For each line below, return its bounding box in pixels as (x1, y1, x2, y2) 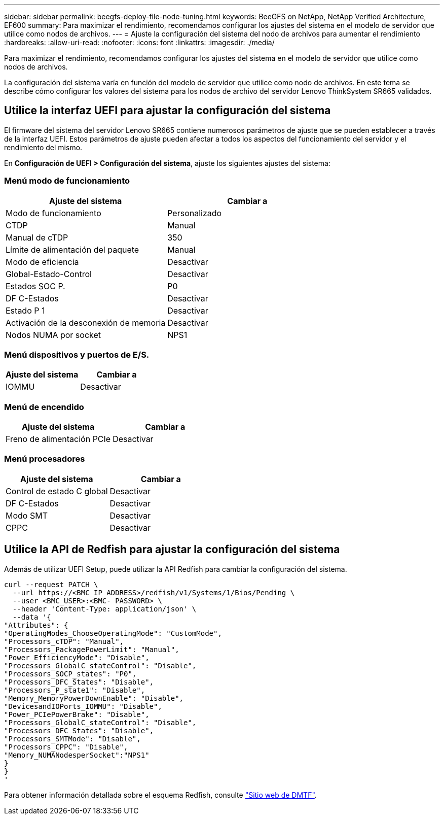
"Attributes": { (4, 621, 68, 629)
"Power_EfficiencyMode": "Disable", (4, 653, 150, 662)
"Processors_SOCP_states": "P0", (4, 669, 137, 678)
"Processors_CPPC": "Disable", (4, 742, 128, 751)
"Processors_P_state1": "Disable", (4, 686, 145, 694)
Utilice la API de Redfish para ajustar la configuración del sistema (4, 543, 340, 556)
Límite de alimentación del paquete (6, 244, 139, 255)
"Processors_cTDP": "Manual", (4, 637, 124, 645)
